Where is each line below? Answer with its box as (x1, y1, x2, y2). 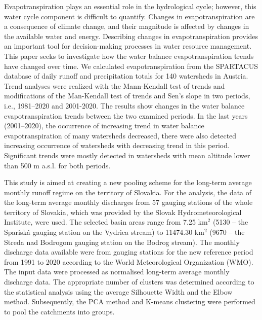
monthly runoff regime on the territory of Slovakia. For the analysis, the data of (4, 187, 252, 197)
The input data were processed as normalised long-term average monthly (4, 266, 230, 277)
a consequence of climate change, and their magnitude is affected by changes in (4, 21, 249, 31)
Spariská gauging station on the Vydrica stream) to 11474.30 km (4, 227, 204, 237)
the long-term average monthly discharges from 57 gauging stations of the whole (4, 197, 253, 207)
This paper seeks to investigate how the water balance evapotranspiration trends (4, 50, 254, 61)
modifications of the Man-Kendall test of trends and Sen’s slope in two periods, (4, 90, 250, 101)
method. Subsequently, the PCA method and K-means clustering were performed (4, 296, 255, 307)
